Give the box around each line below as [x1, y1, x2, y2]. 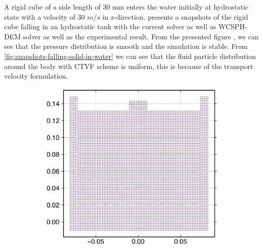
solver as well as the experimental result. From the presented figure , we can [23, 31, 259, 41]
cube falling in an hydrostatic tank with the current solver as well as [4, 21, 216, 32]
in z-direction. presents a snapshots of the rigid [102, 11, 248, 22]
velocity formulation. [4, 71, 68, 81]
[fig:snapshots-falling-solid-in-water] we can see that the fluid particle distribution [4, 50, 256, 61]
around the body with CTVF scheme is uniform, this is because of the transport [4, 60, 253, 71]
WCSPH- [218, 21, 247, 32]
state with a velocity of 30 [4, 11, 85, 22]
